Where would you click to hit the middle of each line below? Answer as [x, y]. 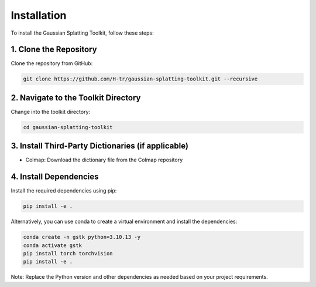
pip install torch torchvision [68, 254]
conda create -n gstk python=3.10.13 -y [82, 237]
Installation [39, 15]
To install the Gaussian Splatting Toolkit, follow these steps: [83, 33]
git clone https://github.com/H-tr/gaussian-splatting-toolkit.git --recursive [140, 79]
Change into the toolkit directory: [51, 112]
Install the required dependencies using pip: [64, 191]
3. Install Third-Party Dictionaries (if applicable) [99, 146]
